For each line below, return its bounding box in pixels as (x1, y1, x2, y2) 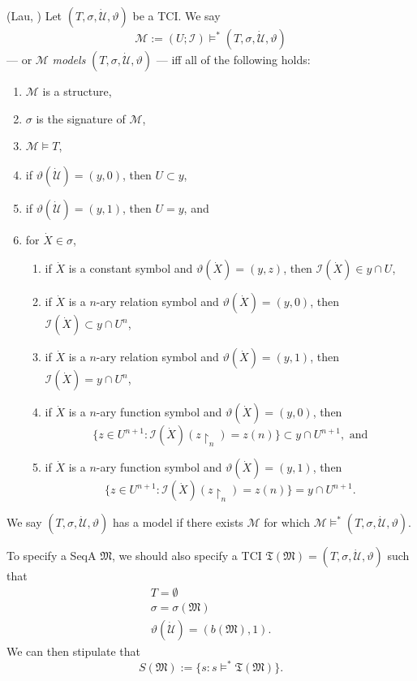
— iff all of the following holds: (156, 51, 311, 67)
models (52, 51, 86, 67)
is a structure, (42, 83, 112, 99)
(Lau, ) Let (6, 7, 62, 24)
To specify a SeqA (6, 547, 97, 564)
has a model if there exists (113, 514, 243, 531)
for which (264, 514, 311, 531)
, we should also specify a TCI (111, 547, 262, 564)
